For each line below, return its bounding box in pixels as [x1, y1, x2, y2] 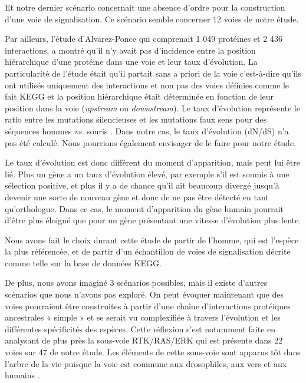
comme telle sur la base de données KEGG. [5, 256, 162, 269]
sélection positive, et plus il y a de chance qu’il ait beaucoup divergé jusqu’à [5, 179, 279, 191]
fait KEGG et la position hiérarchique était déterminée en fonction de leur [5, 90, 274, 103]
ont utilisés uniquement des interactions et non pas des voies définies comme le [5, 78, 289, 91]
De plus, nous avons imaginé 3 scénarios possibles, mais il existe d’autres [5, 276, 268, 289]
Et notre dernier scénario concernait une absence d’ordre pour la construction [5, 1, 285, 13]
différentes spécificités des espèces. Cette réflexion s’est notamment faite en [5, 322, 276, 335]
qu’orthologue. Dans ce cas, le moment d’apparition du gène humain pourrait [5, 202, 284, 214]
